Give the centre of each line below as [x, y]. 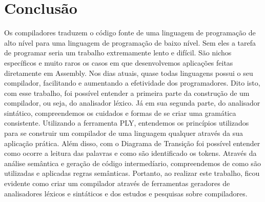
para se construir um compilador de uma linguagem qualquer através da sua [124, 133]
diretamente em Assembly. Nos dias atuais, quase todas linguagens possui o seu [129, 73]
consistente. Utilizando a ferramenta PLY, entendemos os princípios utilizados [127, 123]
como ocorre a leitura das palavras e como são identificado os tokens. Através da [130, 153]
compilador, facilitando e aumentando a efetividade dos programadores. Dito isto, [132, 83]
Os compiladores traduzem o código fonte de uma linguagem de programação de [130, 33]
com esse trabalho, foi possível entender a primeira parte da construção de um [127, 93]
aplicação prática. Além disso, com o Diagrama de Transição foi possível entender [132, 143]
